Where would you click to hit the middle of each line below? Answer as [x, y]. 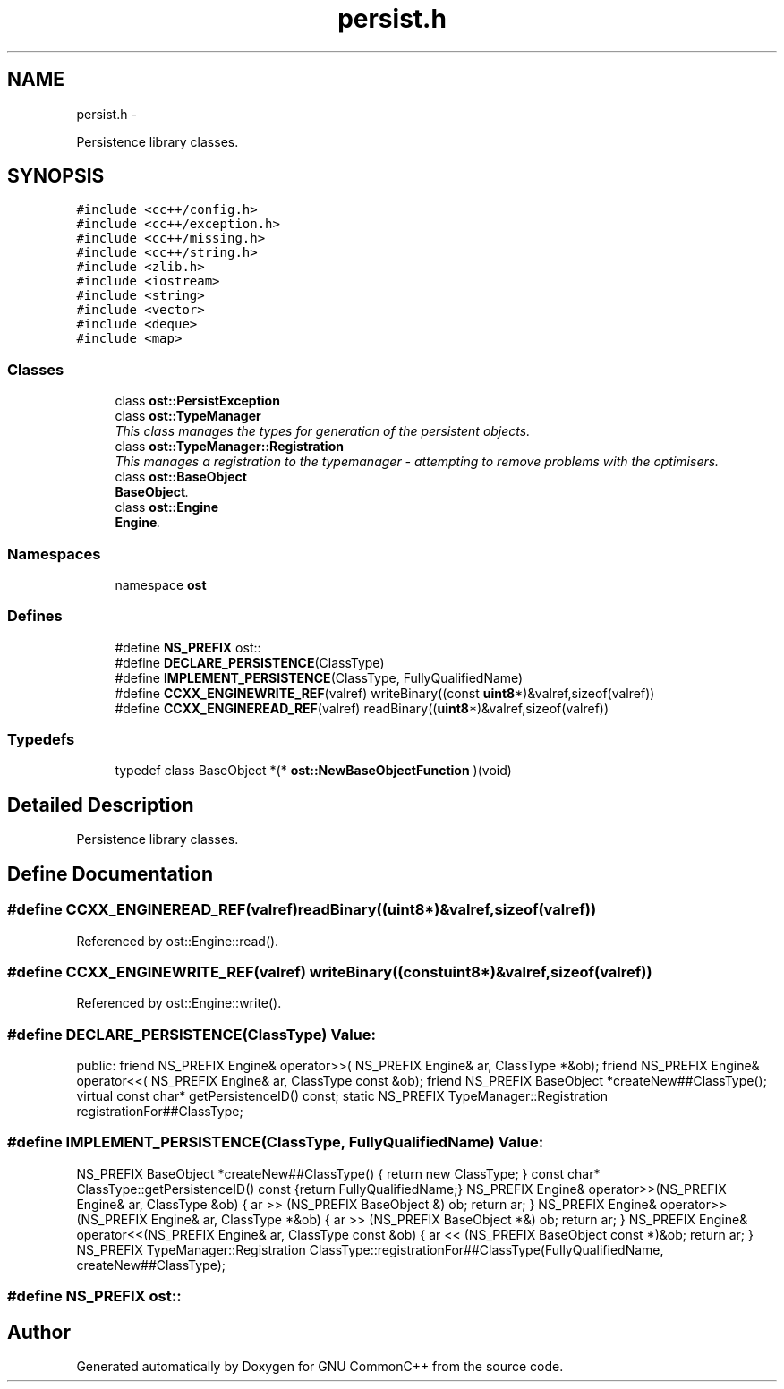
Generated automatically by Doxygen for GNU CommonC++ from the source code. [320, 1366]
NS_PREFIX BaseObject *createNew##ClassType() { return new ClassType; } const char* [338, 1173]
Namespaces [54, 554]
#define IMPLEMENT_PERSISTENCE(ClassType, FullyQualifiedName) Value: [276, 1142]
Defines [35, 616]
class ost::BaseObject [181, 477]
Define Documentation [110, 873]
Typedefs [41, 740]
